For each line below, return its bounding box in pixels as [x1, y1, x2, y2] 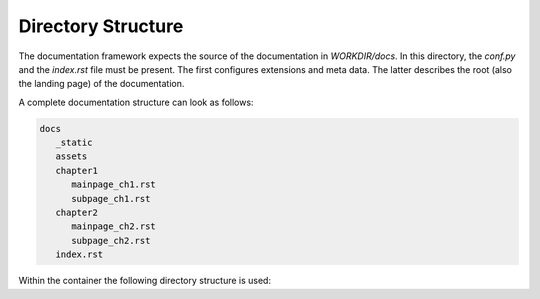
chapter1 [55, 165, 99, 176]
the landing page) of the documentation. [18, 78, 185, 90]
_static [55, 137, 93, 149]
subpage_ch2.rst [71, 235, 151, 246]
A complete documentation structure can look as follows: [18, 96, 254, 108]
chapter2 [55, 207, 99, 219]
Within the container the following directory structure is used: [18, 275, 272, 287]
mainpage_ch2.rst [71, 221, 157, 232]
